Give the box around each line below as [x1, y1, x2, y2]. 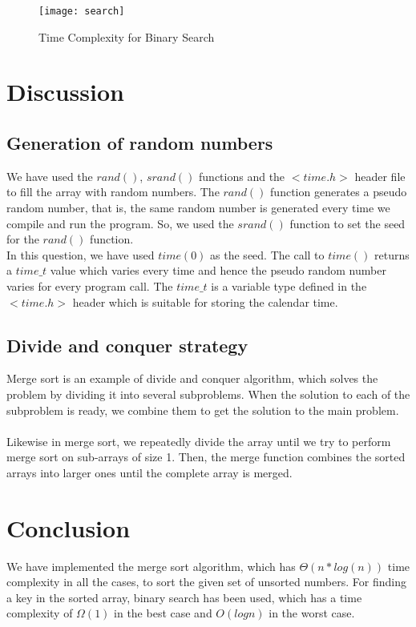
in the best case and [114, 605, 212, 621]
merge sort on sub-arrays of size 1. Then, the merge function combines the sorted [6, 448, 406, 465]
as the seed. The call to [210, 246, 325, 263]
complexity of [6, 605, 73, 621]
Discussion [6, 75, 124, 108]
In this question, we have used [6, 246, 155, 263]
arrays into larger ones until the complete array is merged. [6, 464, 293, 480]
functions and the [199, 167, 285, 184]
